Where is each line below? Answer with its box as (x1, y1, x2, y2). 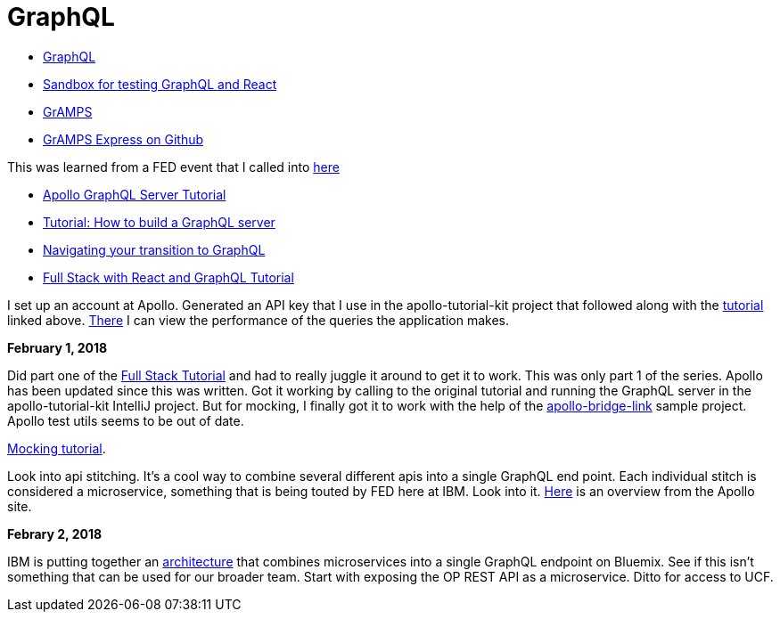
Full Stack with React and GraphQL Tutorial (43, 269, 294, 285)
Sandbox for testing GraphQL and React (43, 76, 277, 92)
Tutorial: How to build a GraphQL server (43, 214, 275, 230)
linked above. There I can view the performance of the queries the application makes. (7, 312, 509, 328)
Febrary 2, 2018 (7, 525, 103, 542)
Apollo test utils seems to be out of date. (7, 412, 244, 428)
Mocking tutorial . (7, 440, 106, 456)
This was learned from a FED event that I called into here (7, 159, 340, 175)
